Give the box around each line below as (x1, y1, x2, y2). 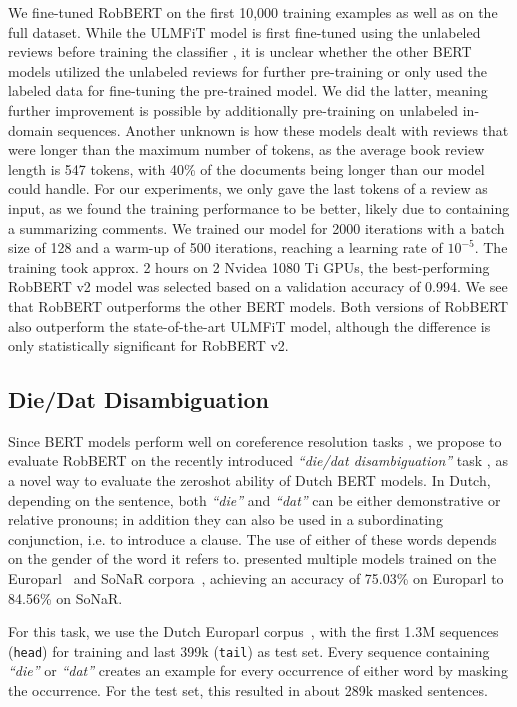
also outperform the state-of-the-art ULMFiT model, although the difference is (8, 315, 491, 336)
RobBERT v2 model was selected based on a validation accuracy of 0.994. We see (8, 276, 508, 297)
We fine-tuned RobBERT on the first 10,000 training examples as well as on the (8, 2, 498, 22)
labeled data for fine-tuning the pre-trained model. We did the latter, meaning (8, 80, 488, 101)
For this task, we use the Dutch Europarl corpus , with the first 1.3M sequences (8, 621, 499, 642)
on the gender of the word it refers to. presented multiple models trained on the (8, 548, 497, 569)
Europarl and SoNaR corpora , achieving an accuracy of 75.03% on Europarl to (8, 568, 504, 589)
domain (8, 119, 54, 140)
